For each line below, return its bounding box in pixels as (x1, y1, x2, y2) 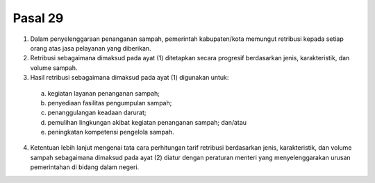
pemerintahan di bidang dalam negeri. (30, 163, 140, 171)
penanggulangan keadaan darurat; (47, 108, 147, 117)
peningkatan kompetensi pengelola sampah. (47, 128, 174, 137)
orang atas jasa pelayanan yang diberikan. (30, 44, 152, 52)
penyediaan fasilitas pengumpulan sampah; (47, 98, 172, 107)
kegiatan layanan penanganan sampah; (47, 89, 160, 97)
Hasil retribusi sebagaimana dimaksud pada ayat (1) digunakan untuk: (30, 73, 229, 82)
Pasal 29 (12, 10, 64, 26)
